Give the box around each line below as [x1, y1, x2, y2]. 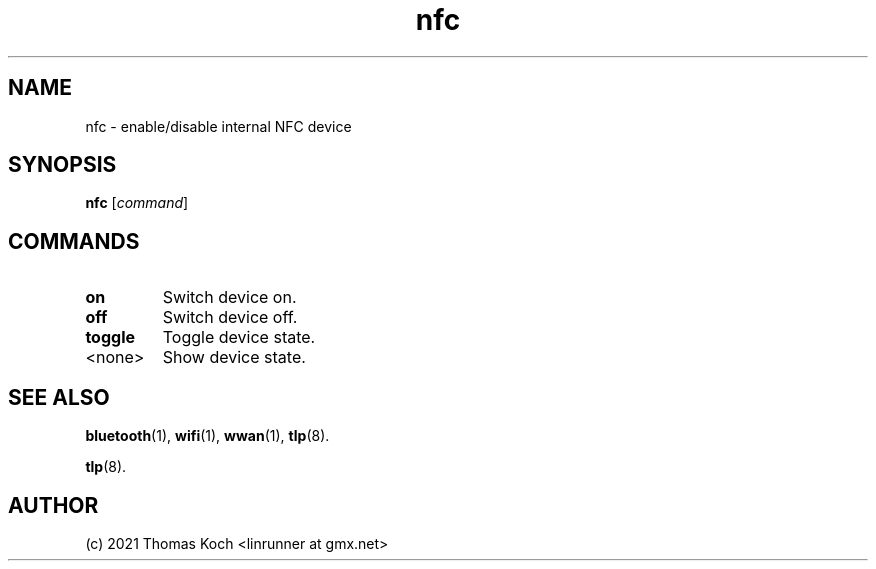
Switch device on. [162, 287, 297, 308]
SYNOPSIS [8, 152, 117, 178]
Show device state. [162, 347, 306, 368]
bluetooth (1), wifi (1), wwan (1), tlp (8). [85, 427, 330, 445]
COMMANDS [8, 228, 140, 254]
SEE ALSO [8, 384, 110, 410]
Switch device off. [162, 307, 298, 328]
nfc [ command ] [85, 194, 189, 212]
